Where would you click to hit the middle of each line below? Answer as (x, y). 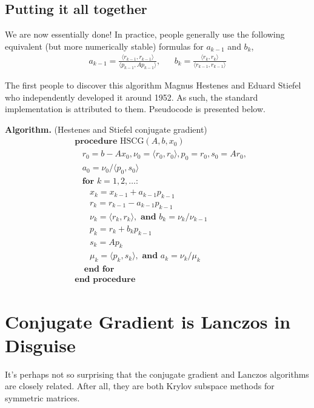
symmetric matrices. (42, 397)
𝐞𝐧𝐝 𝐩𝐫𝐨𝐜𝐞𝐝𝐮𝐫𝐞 (105, 280)
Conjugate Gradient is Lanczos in (148, 321)
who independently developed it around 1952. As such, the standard (132, 97)
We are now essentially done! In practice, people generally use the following (145, 34)
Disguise (40, 345)
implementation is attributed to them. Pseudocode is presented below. (135, 109)
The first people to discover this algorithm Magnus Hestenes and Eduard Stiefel (153, 85)
